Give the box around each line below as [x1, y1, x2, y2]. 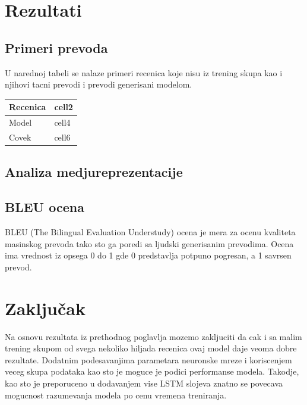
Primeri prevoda [5, 38, 108, 57]
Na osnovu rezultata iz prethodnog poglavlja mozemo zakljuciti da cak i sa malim [5, 330, 302, 342]
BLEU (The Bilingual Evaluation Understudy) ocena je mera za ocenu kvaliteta [5, 226, 296, 238]
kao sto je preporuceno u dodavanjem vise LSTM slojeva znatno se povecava [5, 376, 283, 389]
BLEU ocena [5, 198, 84, 216]
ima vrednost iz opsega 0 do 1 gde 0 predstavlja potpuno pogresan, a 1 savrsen [5, 249, 292, 261]
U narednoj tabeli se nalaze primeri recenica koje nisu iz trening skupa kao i [5, 66, 283, 79]
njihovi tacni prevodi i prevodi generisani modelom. [5, 78, 192, 91]
